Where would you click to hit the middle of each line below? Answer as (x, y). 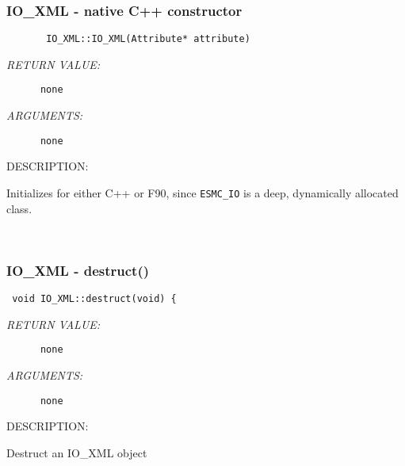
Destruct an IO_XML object (77, 452)
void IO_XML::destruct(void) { (94, 299)
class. (19, 208)
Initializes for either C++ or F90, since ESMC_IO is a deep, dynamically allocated (202, 192)
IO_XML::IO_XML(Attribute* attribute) (148, 39)
